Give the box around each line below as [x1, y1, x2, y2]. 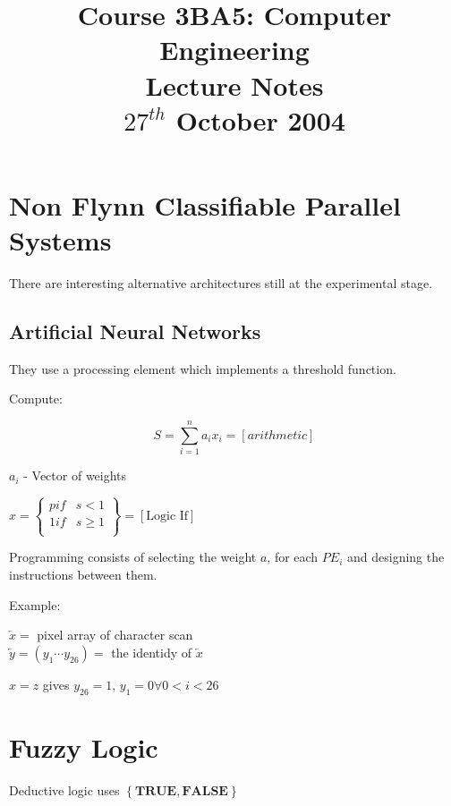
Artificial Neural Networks [9, 318, 261, 345]
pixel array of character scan [37, 625, 193, 644]
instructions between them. [9, 564, 157, 583]
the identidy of [111, 642, 192, 661]
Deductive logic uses [9, 780, 120, 799]
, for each [267, 547, 319, 566]
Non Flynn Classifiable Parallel [9, 186, 401, 223]
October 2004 [175, 101, 345, 138]
